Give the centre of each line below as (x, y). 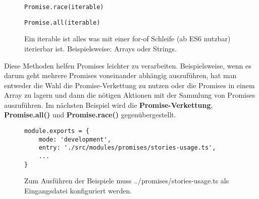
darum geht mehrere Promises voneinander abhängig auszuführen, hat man (120, 75)
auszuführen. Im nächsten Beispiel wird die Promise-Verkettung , (109, 105)
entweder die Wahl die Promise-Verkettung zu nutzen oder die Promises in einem (129, 85)
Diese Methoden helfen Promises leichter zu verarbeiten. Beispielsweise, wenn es (128, 65)
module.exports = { (57, 131)
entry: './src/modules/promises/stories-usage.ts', (127, 148)
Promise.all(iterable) (62, 22)
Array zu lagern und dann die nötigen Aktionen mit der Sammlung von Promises (130, 95)
